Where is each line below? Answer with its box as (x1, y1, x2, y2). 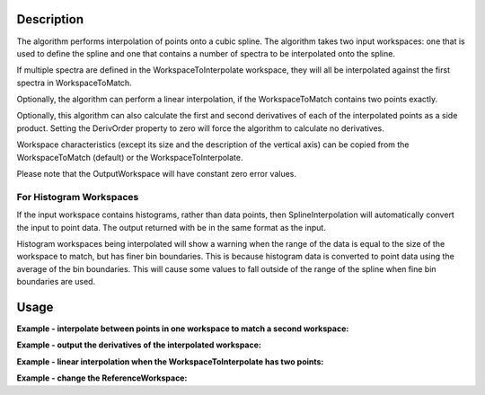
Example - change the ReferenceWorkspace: (16, 373, 188, 383)
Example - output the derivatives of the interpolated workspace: (16, 339, 262, 350)
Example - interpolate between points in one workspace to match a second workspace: (16, 323, 349, 334)
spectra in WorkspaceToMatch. (16, 77, 132, 88)
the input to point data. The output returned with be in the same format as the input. (16, 222, 327, 233)
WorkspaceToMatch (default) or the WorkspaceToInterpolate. (16, 152, 243, 162)
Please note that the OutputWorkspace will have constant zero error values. (16, 169, 296, 180)
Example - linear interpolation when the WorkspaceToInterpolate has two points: (16, 355, 324, 367)
